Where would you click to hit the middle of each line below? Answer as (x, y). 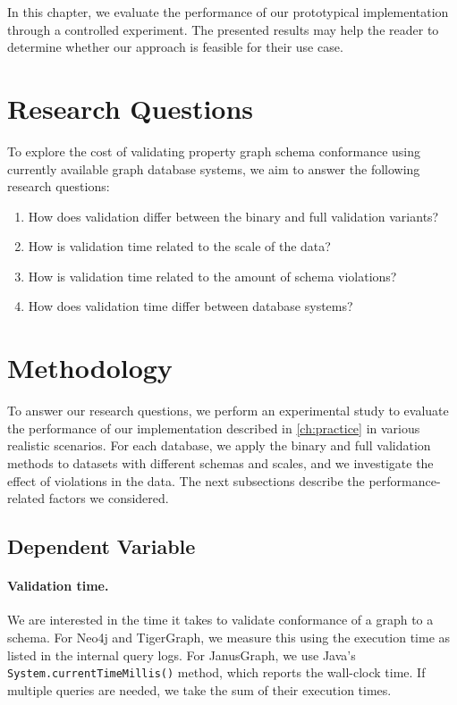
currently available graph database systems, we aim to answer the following (214, 168)
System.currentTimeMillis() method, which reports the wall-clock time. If (216, 672)
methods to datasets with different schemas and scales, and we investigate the (220, 462)
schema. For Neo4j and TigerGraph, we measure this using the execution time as (229, 637)
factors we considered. (109, 498)
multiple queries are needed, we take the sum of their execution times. (199, 689)
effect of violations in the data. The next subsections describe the (186, 480)
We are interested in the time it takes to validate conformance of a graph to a (220, 620)
